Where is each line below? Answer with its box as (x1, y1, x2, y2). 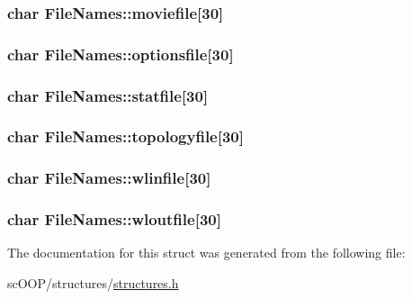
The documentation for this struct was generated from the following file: (7, 243, 406, 262)
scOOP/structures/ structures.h (7, 274, 179, 293)
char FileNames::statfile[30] (7, 84, 209, 106)
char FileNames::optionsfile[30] (7, 42, 234, 65)
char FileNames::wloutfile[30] (7, 208, 221, 231)
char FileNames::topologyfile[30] (7, 125, 244, 148)
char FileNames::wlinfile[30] (7, 167, 211, 189)
